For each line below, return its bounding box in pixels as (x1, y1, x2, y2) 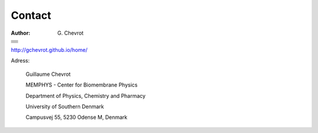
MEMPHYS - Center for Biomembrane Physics (25, 81, 138, 88)
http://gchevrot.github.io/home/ (11, 46, 88, 53)
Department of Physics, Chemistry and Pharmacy (25, 92, 146, 99)
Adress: (11, 57, 30, 64)
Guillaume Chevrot (25, 71, 71, 78)
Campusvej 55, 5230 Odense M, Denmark (25, 114, 128, 121)
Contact (11, 9, 51, 22)
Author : (11, 29, 31, 36)
